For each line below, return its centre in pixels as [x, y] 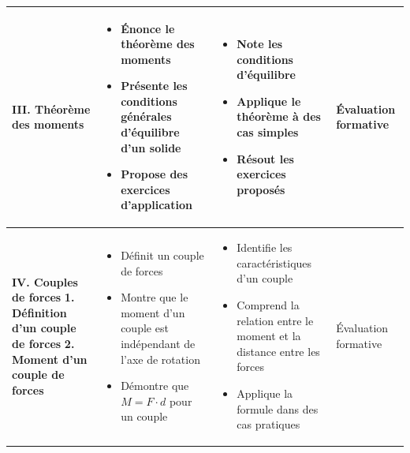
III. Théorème [51, 109]
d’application [157, 205]
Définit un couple [162, 255]
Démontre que [155, 386]
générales [146, 116]
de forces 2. [43, 344]
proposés [261, 189]
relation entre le [275, 320]
